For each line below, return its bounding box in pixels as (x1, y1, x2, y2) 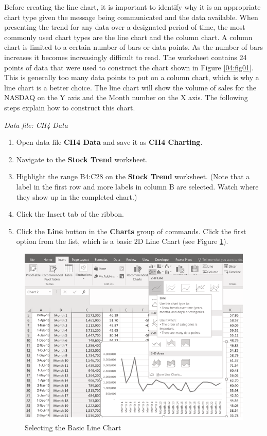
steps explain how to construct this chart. (4, 102, 135, 112)
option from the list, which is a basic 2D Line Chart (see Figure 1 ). (16, 236, 228, 247)
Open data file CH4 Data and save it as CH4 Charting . (16, 137, 203, 147)
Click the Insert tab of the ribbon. (16, 208, 124, 219)
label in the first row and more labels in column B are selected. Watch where (16, 181, 259, 192)
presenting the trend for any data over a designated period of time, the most (4, 22, 245, 32)
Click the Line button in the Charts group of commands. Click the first (16, 225, 246, 236)
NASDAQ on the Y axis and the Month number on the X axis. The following (4, 92, 248, 103)
